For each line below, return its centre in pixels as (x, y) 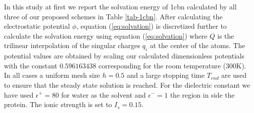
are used (234, 75)
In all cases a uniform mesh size (52, 75)
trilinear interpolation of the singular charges (72, 45)
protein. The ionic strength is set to (58, 104)
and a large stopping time (166, 75)
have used (19, 94)
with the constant (31, 65)
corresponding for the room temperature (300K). (173, 65)
